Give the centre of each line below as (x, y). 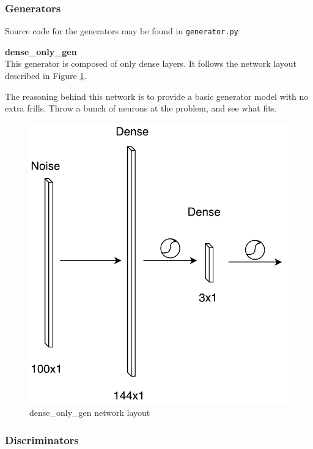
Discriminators (42, 440)
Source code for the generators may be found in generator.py (122, 31)
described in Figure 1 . (46, 76)
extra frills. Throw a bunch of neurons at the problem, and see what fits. (141, 108)
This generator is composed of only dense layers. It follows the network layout (151, 63)
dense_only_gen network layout (90, 413)
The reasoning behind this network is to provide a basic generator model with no (157, 96)
